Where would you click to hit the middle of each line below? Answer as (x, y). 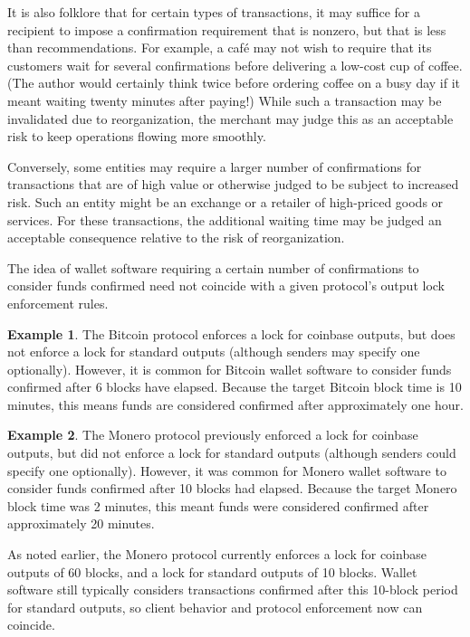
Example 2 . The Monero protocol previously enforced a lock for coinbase (213, 435)
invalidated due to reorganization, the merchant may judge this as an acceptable (230, 118)
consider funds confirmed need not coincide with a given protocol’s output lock (226, 285)
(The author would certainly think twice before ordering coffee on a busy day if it (234, 83)
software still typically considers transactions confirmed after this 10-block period (233, 589)
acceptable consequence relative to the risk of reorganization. (176, 238)
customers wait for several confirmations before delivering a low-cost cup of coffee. (235, 65)
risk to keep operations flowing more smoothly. (137, 136)
